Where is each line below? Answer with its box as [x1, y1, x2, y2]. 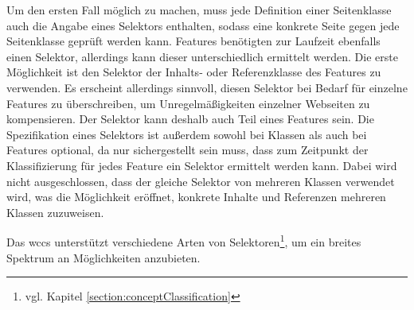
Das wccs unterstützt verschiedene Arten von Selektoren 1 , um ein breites [6, 231, 361, 250]
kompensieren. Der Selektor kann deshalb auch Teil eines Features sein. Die [6, 110, 374, 127]
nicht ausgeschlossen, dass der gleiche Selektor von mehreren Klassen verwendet [6, 172, 395, 189]
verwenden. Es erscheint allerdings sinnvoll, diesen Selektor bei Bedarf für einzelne [6, 79, 408, 95]
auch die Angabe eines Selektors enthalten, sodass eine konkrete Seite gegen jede [6, 17, 400, 33]
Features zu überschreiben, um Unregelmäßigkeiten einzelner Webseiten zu [6, 95, 370, 111]
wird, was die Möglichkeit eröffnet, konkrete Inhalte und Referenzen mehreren [6, 188, 386, 205]
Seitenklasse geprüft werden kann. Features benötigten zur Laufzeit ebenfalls [6, 33, 381, 49]
